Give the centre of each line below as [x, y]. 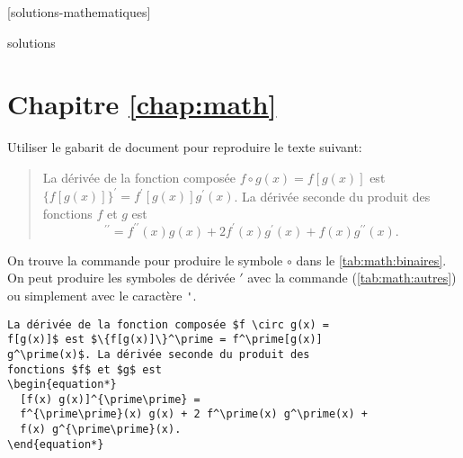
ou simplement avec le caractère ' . [102, 295]
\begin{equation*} [62, 385]
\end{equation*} [56, 444]
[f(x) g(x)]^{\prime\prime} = [110, 399]
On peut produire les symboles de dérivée [121, 278]
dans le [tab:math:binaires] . [371, 260]
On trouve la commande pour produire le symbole [145, 260]
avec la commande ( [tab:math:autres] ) [352, 278]
